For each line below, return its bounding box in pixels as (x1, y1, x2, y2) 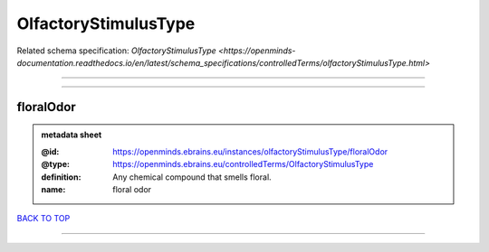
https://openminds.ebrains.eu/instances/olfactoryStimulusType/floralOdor (112, 145, 388, 157)
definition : (41, 172, 81, 182)
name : (41, 183, 66, 194)
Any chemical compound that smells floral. (112, 172, 272, 182)
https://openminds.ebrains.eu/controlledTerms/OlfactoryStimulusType (112, 159, 374, 170)
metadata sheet (41, 129, 102, 140)
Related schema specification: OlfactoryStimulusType (16, 45, 216, 56)
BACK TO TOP (16, 213, 71, 224)
